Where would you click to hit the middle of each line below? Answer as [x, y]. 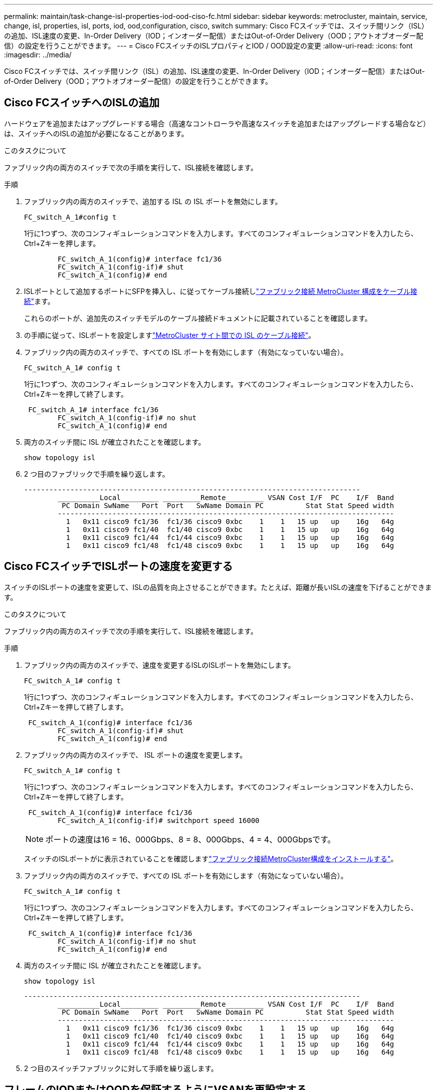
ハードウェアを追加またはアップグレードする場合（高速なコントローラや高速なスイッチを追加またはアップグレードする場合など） [217, 123]
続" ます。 [39, 301]
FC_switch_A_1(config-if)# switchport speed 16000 [159, 820]
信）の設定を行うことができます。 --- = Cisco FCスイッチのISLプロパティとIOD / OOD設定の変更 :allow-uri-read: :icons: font [209, 46]
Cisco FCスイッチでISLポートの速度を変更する [118, 566]
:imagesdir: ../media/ [38, 55]
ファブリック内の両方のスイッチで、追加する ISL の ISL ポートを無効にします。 [153, 201]
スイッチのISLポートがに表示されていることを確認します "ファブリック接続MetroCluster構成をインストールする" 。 [211, 858]
